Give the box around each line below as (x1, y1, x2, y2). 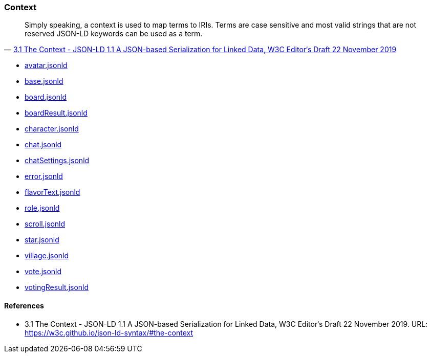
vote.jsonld (25, 267, 62, 276)
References (4, 301, 44, 310)
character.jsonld (25, 124, 79, 133)
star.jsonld (25, 235, 59, 244)
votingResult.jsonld (25, 283, 89, 292)
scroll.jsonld (25, 219, 66, 229)
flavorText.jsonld (25, 188, 80, 197)
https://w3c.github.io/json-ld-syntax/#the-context (25, 328, 193, 337)
